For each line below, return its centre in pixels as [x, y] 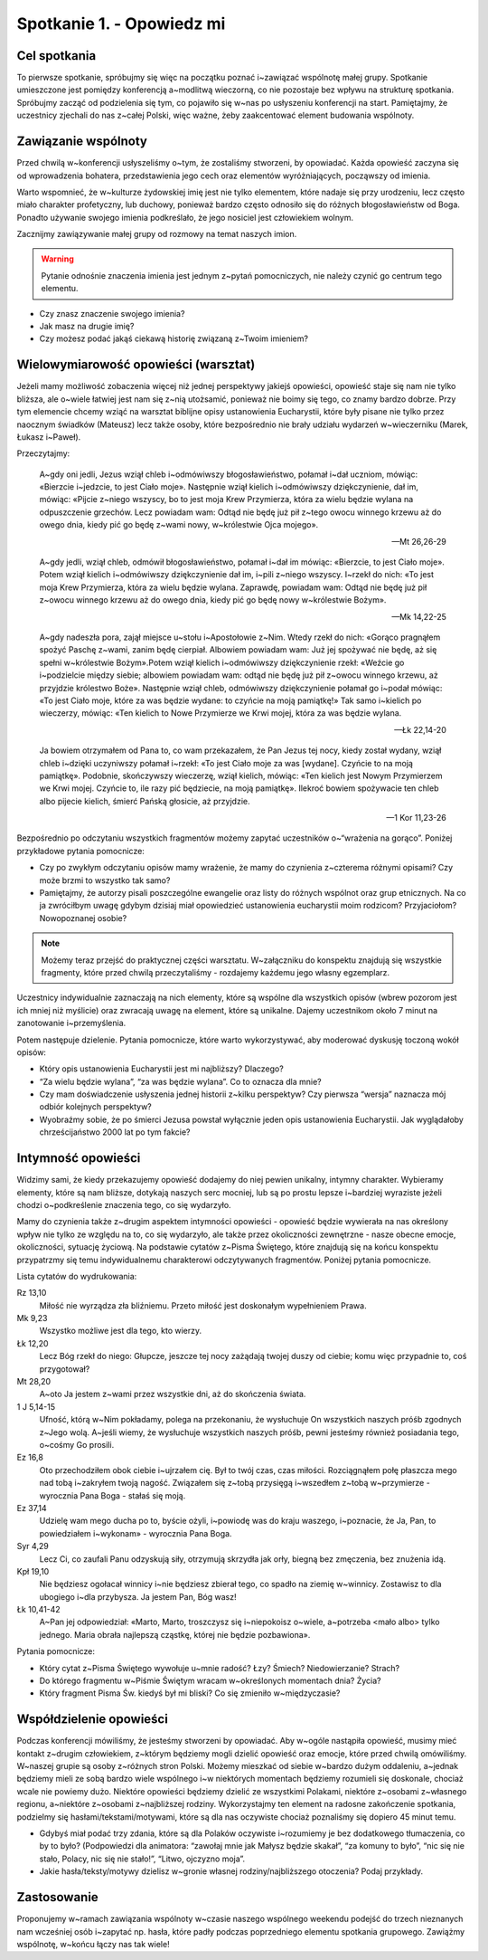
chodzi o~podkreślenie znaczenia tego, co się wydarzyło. [124, 1204]
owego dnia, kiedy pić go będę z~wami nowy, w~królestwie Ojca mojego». [179, 525]
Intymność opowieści [79, 1158]
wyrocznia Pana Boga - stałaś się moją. [113, 1495]
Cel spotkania [56, 56]
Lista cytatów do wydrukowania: [77, 1276]
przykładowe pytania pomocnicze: [80, 851]
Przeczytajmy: [43, 453]
